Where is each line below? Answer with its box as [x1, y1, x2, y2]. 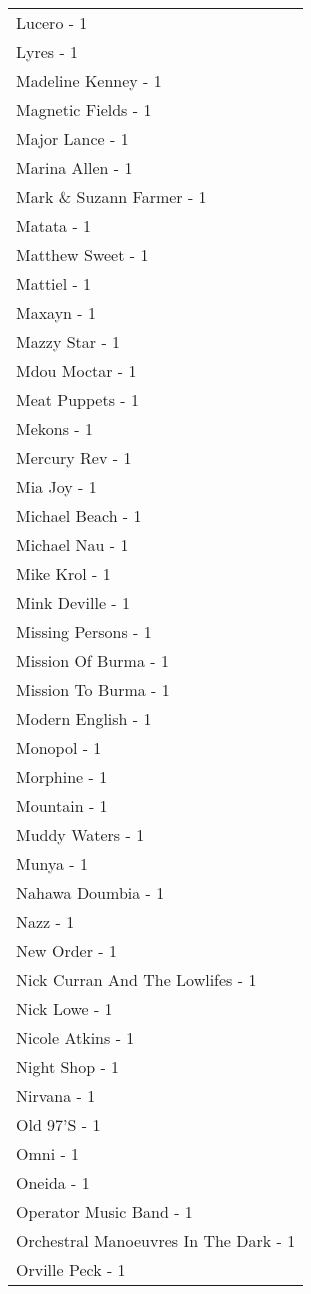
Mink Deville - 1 [16, 591, 131, 614]
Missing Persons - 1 [16, 620, 152, 643]
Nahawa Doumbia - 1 [16, 881, 165, 904]
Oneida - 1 [16, 1171, 90, 1194]
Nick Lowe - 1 [16, 997, 113, 1020]
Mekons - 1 [16, 417, 93, 440]
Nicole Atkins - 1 [16, 1026, 135, 1049]
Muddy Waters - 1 [16, 823, 145, 846]
